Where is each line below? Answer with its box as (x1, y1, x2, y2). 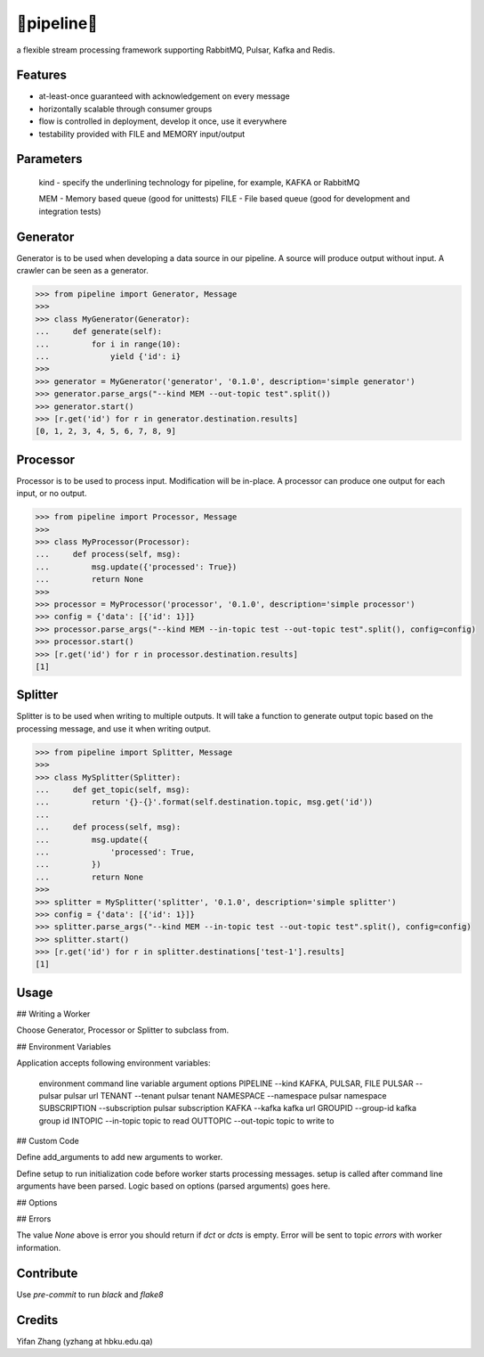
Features (16, 68, 67, 83)
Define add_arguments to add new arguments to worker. (16, 1152, 223, 1163)
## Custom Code (16, 1136, 79, 1147)
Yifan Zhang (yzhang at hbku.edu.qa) (16, 1336, 153, 1346)
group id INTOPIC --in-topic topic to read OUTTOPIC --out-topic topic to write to (38, 1115, 335, 1126)
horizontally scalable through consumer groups (38, 103, 213, 114)
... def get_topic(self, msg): (35, 785, 190, 795)
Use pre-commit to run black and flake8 (16, 1288, 164, 1300)
